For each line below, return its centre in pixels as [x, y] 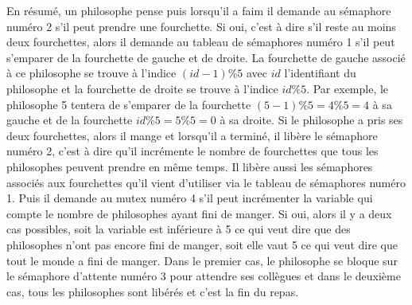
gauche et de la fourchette [70, 120]
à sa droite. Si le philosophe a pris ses [311, 120]
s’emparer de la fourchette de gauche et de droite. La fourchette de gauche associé [206, 57]
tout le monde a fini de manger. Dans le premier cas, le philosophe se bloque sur [202, 260]
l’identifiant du [320, 73]
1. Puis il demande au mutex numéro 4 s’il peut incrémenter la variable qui [190, 198]
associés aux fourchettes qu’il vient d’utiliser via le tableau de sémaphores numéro [206, 182]
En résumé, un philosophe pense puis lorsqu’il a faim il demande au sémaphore [199, 10]
